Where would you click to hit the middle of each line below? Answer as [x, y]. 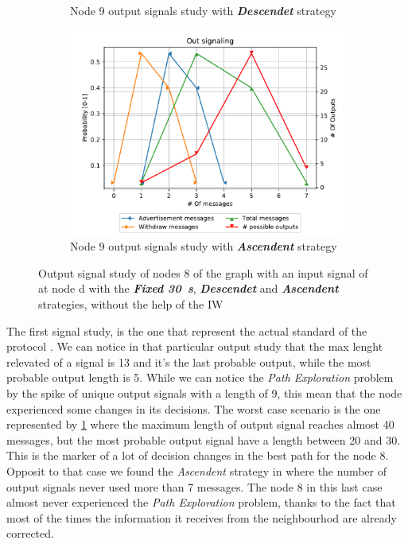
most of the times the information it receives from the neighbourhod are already [202, 517]
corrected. [30, 533]
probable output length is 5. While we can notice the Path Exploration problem [200, 377]
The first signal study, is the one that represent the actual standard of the [187, 330]
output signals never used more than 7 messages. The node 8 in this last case [194, 486]
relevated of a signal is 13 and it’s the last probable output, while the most [189, 361]
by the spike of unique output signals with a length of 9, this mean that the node [204, 392]
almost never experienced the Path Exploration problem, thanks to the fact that [201, 502]
